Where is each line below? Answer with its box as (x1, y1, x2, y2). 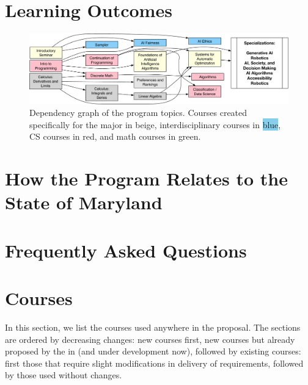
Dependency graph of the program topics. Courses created (29, 106, 248, 119)
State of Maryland (5, 190, 163, 215)
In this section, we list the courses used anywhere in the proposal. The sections (5, 321, 301, 334)
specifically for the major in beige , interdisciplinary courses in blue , (29, 118, 281, 131)
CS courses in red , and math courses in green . (29, 130, 201, 143)
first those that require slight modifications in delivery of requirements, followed (5, 356, 304, 369)
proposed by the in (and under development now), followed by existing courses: (5, 345, 301, 358)
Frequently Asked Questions (5, 237, 247, 262)
